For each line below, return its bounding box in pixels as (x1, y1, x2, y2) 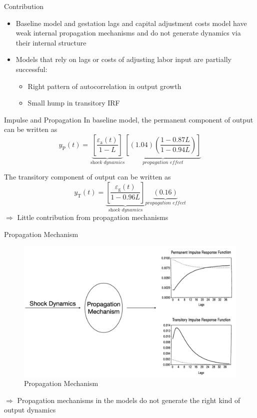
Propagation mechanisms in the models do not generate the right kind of (17, 394, 240, 405)
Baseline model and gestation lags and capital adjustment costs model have (15, 17, 247, 28)
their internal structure (15, 37, 86, 47)
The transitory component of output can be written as (4, 171, 171, 182)
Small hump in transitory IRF (27, 97, 120, 108)
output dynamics (4, 404, 56, 415)
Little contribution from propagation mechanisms (17, 212, 168, 222)
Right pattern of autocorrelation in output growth (27, 80, 181, 91)
